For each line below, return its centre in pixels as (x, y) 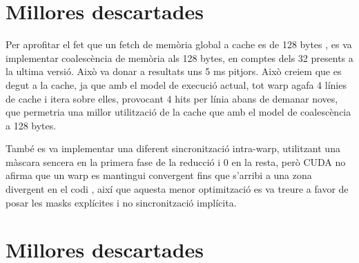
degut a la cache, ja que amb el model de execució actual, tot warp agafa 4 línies (176, 84)
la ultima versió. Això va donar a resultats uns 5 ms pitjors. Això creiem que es (174, 71)
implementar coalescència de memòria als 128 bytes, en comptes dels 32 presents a (179, 57)
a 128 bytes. (31, 125)
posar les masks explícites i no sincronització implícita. (121, 202)
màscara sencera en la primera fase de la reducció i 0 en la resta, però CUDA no (176, 161)
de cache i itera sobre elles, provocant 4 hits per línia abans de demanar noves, (172, 98)
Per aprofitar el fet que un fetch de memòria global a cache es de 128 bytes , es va (179, 44)
